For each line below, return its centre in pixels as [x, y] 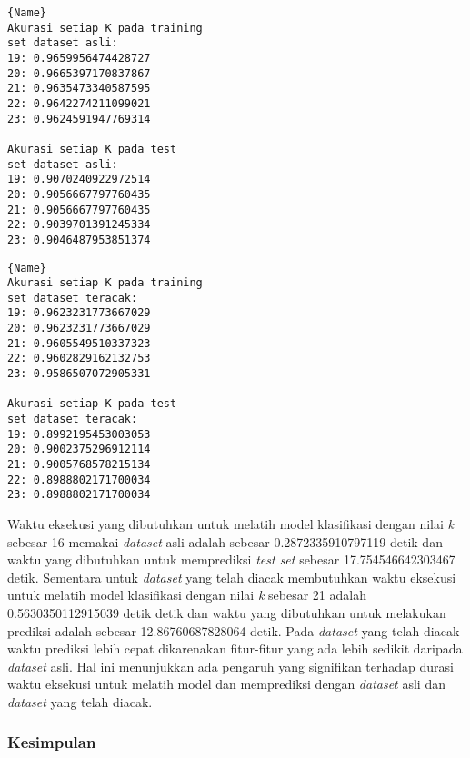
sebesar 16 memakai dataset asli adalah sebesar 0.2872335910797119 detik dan [225, 541]
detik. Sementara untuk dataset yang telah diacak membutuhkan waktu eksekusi [232, 577]
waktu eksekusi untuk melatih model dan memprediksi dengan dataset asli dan [226, 684]
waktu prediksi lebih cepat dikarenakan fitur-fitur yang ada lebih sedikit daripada [235, 648]
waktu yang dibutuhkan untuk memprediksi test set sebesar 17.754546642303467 [231, 559]
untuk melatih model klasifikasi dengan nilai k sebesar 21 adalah [187, 595]
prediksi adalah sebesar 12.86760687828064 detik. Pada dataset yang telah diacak [234, 630]
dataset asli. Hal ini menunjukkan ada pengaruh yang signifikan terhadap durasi [230, 666]
